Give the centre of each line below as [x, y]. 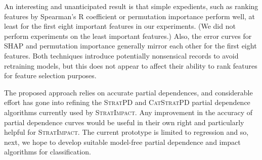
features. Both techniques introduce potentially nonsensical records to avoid [121, 55]
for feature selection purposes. [50, 75]
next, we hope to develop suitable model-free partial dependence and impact [122, 142]
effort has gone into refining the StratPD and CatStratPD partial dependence [127, 102]
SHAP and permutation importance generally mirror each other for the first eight [130, 46]
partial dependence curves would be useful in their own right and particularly [124, 122]
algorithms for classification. [48, 152]
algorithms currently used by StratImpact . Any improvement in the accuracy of [128, 112]
